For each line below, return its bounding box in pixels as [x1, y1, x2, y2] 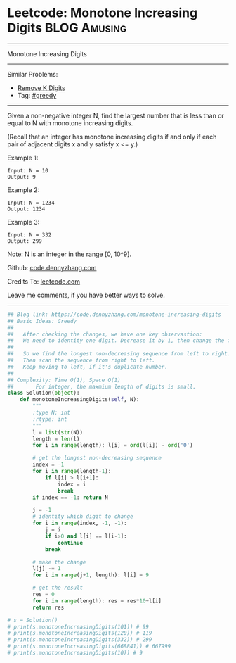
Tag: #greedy [17, 91, 57, 99]
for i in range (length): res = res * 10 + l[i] [32, 597, 162, 605]
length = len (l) [32, 435, 80, 443]
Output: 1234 [7, 206, 46, 213]
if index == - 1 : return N [32, 494, 109, 501]
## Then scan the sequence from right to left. [7, 357, 156, 364]
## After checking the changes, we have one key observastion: [7, 331, 202, 338]
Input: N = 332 [7, 231, 52, 239]
